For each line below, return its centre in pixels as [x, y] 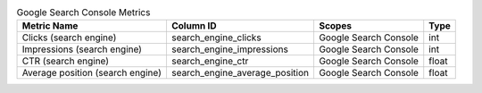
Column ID [194, 26]
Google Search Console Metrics [83, 13]
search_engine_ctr [210, 61]
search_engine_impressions [230, 49]
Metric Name [50, 26]
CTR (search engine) [66, 61]
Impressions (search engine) [82, 49]
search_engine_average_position [240, 73]
